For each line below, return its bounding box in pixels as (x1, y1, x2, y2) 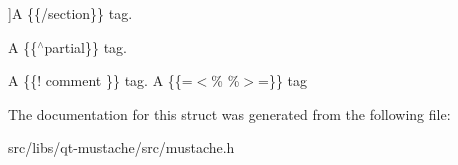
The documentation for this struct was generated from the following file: (8, 103, 451, 124)
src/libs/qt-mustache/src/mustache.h (8, 137, 235, 158)
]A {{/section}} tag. (8, 3, 133, 23)
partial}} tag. (44, 36, 128, 57)
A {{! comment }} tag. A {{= (8, 70, 193, 91)
